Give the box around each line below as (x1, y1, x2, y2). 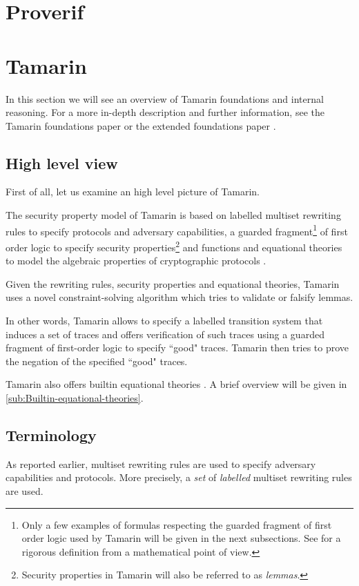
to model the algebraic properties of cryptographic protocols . (6, 253, 266, 268)
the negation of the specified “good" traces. (6, 353, 188, 368)
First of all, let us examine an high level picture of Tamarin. (6, 184, 260, 199)
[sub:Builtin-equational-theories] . (6, 390, 144, 404)
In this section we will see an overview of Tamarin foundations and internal (6, 91, 324, 106)
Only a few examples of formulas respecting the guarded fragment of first (21, 517, 332, 531)
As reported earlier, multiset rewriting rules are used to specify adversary (6, 456, 316, 471)
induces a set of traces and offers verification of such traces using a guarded (6, 326, 324, 341)
